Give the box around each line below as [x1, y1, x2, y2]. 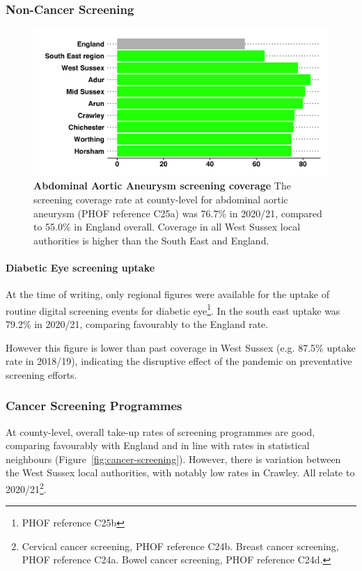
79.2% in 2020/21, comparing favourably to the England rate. [6, 317, 269, 331]
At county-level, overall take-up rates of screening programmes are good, [6, 424, 315, 439]
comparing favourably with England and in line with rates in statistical [6, 438, 310, 453]
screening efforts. [6, 367, 77, 382]
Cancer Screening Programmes [6, 397, 182, 414]
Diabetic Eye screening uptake [6, 260, 155, 274]
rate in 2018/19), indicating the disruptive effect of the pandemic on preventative [6, 354, 352, 368]
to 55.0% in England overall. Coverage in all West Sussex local [33, 219, 301, 234]
